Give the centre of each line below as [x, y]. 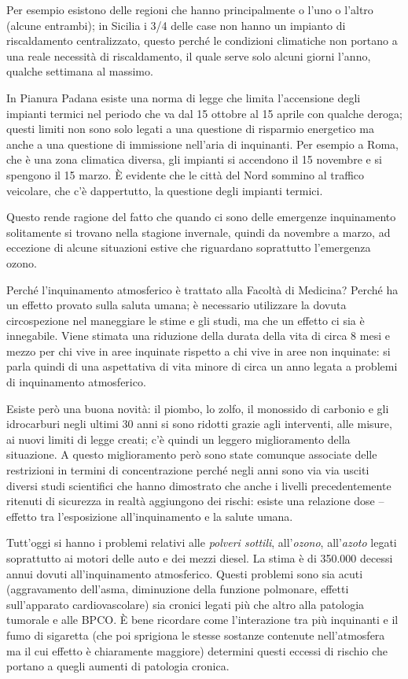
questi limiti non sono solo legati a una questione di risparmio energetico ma [190, 129]
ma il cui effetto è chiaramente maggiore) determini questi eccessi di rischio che [197, 650]
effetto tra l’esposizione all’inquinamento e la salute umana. [150, 516]
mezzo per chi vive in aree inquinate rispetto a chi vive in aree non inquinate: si [198, 351]
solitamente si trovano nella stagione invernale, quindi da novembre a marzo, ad [198, 232]
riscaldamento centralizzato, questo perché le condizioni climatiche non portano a [202, 41]
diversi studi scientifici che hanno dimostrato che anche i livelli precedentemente [199, 485]
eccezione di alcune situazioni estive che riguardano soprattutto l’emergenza [189, 247]
